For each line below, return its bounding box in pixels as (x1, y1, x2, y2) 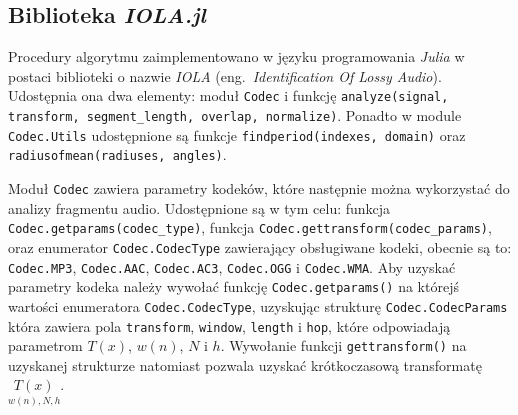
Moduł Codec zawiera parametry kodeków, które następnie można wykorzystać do (8, 178, 510, 199)
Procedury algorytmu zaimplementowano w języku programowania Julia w (8, 46, 465, 67)
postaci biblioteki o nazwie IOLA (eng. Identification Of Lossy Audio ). (8, 65, 442, 86)
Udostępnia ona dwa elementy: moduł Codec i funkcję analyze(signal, (8, 85, 449, 106)
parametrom (8, 335, 83, 356)
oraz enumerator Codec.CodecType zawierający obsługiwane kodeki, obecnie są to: (8, 236, 512, 257)
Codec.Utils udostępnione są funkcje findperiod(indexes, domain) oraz (8, 124, 466, 145)
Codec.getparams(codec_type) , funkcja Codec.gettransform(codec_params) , (8, 217, 492, 238)
